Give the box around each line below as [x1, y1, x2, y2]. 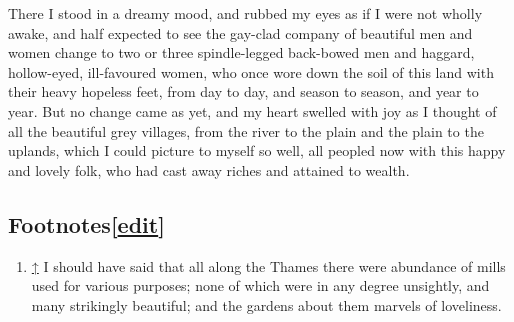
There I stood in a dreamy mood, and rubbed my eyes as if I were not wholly [8, 3, 483, 23]
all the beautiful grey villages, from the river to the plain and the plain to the [8, 120, 484, 141]
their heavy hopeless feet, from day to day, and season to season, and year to [8, 81, 479, 102]
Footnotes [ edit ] [8, 208, 165, 239]
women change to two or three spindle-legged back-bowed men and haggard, [8, 42, 475, 63]
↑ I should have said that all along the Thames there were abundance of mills [31, 255, 506, 276]
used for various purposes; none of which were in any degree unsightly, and [31, 275, 490, 296]
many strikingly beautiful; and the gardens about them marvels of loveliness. [31, 294, 502, 315]
